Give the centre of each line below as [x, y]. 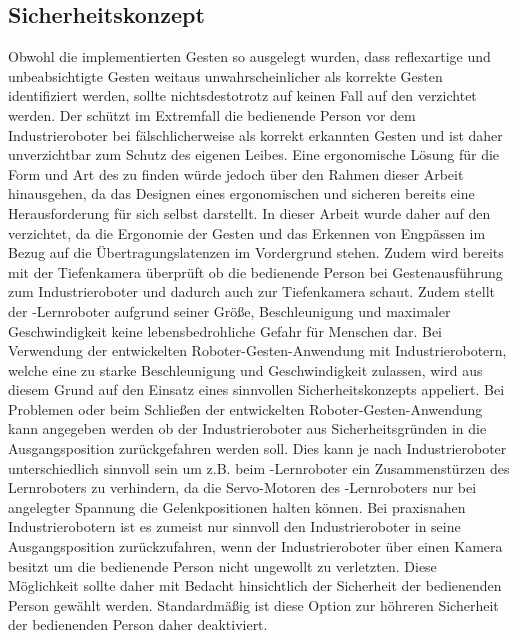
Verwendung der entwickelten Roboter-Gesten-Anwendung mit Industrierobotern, [257, 350]
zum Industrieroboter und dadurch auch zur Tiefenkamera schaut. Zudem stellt [251, 291]
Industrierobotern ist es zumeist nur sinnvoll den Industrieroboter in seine [234, 526]
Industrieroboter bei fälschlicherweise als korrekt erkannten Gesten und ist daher [255, 134]
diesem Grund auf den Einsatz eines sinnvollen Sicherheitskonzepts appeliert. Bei [256, 389]
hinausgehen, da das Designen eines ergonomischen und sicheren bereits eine [241, 193]
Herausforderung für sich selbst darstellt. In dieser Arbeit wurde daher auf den [249, 212]
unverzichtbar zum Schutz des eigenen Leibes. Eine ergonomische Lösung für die [254, 154]
